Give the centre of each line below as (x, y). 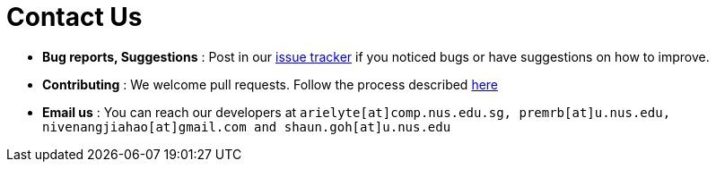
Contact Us (74, 17)
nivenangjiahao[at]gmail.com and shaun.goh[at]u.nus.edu (247, 127)
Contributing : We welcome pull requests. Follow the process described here (271, 84)
